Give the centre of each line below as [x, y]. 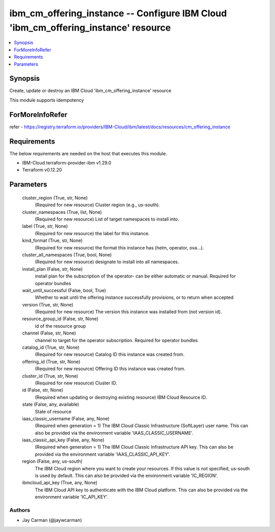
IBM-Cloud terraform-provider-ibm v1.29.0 [67, 163]
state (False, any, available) [51, 404]
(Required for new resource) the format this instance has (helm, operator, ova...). [119, 247]
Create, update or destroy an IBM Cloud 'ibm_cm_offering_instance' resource [90, 91]
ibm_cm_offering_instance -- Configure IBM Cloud [118, 13]
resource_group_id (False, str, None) [60, 319]
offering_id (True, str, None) [51, 361]
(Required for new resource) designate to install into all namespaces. [107, 262]
